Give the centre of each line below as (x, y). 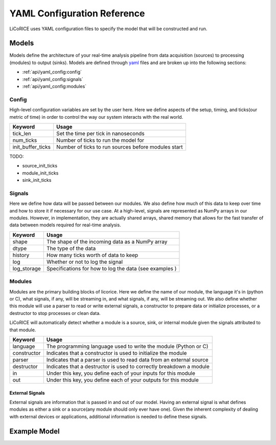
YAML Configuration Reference (77, 13)
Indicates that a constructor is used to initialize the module (117, 353)
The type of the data (71, 248)
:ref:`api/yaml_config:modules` (54, 87)
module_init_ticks (40, 173)
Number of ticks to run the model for (100, 140)
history (21, 255)
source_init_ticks (40, 166)
